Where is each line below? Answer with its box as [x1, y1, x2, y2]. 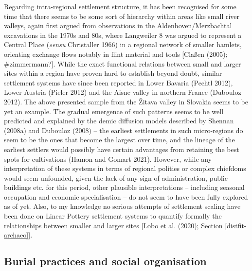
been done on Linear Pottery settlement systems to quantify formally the [4, 211, 222, 221]
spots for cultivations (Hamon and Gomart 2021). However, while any [4, 153, 212, 164]
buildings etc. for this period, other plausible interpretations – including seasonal [4, 182, 245, 192]
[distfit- [225, 220, 247, 230]
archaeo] [4, 230, 29, 240]
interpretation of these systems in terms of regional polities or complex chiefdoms [4, 163, 246, 173]
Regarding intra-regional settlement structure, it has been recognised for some [4, 1, 236, 11]
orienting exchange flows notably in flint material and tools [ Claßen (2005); [4, 49, 228, 59]
